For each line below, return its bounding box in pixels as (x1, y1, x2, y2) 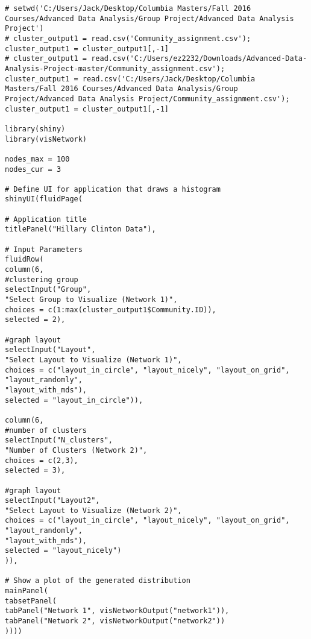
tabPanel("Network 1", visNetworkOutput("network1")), (5, 606, 230, 615)
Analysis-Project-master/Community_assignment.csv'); (5, 64, 225, 73)
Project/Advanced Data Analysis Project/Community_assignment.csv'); (5, 94, 290, 103)
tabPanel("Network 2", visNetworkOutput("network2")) (5, 617, 225, 626)
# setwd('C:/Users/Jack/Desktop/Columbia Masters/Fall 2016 (5, 4, 251, 13)
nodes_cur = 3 (5, 165, 61, 174)
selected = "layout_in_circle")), (5, 395, 143, 404)
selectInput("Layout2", (5, 496, 100, 505)
